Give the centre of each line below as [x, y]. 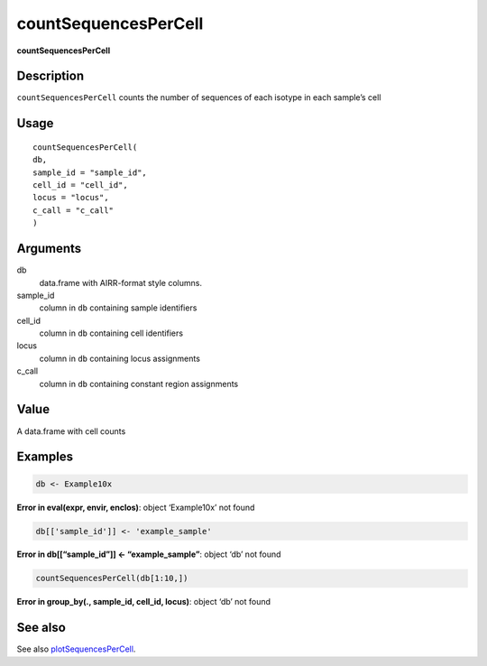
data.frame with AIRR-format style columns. [121, 282]
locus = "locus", [71, 198]
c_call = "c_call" [74, 210]
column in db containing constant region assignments [139, 384]
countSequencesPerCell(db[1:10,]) [112, 578]
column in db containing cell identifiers [111, 333]
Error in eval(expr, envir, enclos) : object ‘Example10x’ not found [136, 507]
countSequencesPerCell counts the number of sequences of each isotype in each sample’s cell [199, 97]
